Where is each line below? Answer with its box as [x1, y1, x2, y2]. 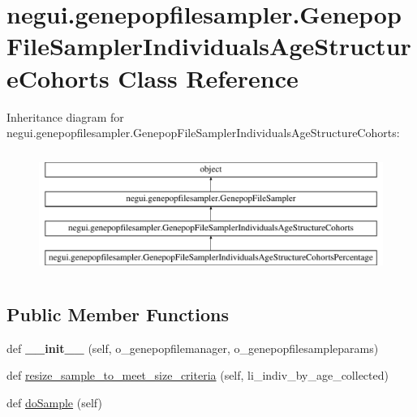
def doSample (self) [6, 393, 102, 411]
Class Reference [118, 61, 299, 94]
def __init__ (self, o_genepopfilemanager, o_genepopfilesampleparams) [6, 339, 379, 356]
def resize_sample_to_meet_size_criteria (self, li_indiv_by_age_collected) [6, 367, 389, 384]
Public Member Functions [6, 301, 229, 326]
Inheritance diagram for [6, 108, 124, 125]
